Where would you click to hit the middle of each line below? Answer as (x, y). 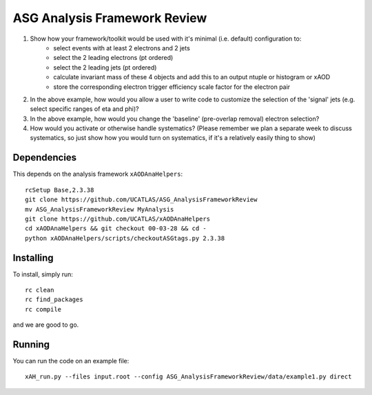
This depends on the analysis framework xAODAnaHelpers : (97, 174)
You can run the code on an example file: (71, 361)
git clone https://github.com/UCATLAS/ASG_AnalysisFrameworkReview (141, 200)
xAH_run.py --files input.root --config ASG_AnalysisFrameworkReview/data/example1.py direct (188, 377)
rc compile (43, 309)
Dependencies (45, 158)
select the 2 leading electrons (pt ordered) (113, 58)
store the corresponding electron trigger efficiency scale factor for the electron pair (172, 87)
